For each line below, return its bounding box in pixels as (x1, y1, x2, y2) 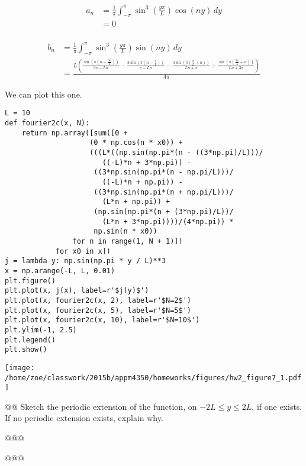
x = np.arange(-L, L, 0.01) (5, 266, 115, 275)
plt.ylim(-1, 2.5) (5, 325, 77, 334)
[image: (5, 363, 35, 372)
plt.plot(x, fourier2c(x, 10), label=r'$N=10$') (5, 316, 200, 325)
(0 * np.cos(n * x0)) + (89, 138, 183, 147)
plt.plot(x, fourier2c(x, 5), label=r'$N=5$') (5, 306, 191, 315)
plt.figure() (5, 276, 56, 285)
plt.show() (5, 345, 47, 354)
